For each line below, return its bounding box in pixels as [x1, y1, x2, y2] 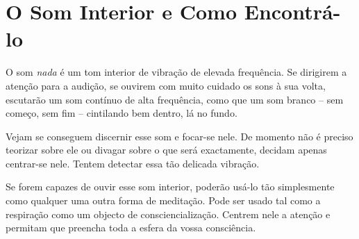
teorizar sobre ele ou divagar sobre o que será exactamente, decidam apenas [6, 142, 327, 157]
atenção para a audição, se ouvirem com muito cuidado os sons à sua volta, [6, 78, 326, 92]
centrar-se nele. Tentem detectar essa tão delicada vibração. [6, 156, 260, 170]
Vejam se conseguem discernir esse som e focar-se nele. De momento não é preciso [6, 129, 353, 143]
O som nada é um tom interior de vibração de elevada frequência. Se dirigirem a [6, 65, 347, 79]
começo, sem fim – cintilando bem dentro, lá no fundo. [6, 106, 237, 120]
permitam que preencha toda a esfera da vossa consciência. [6, 220, 256, 235]
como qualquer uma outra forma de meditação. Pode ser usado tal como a [6, 193, 321, 208]
